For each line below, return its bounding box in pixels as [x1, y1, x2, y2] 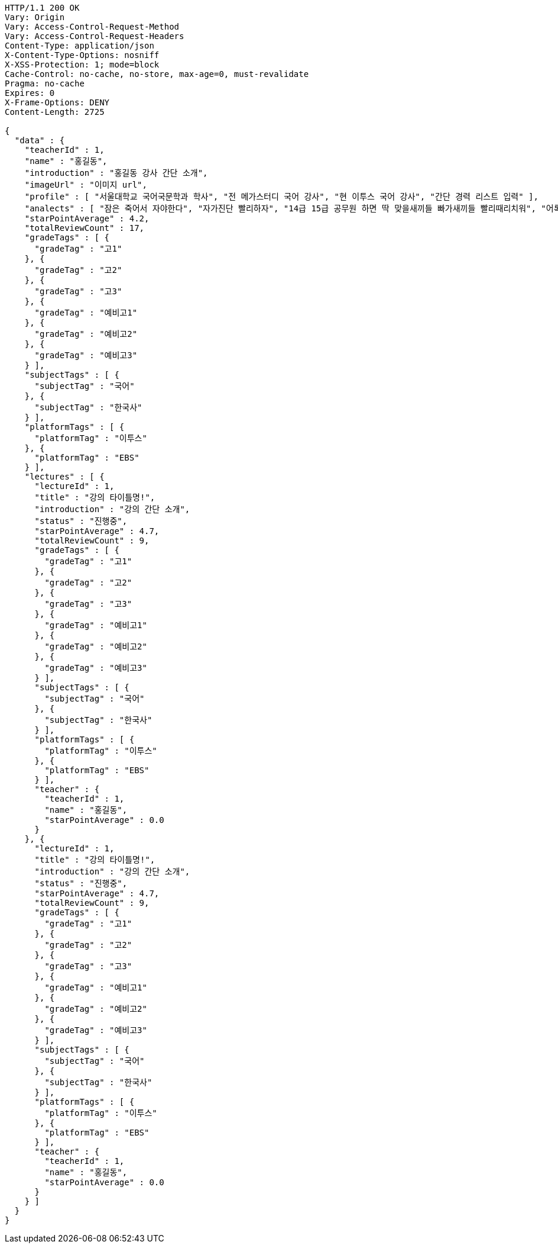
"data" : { [14, 136, 65, 145]
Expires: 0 [5, 88, 55, 98]
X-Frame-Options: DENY [5, 98, 110, 107]
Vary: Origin [5, 12, 65, 22]
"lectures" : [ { [24, 472, 105, 481]
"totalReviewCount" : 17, [24, 223, 145, 233]
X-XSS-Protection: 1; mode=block [5, 60, 160, 69]
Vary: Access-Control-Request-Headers [5, 31, 184, 41]
